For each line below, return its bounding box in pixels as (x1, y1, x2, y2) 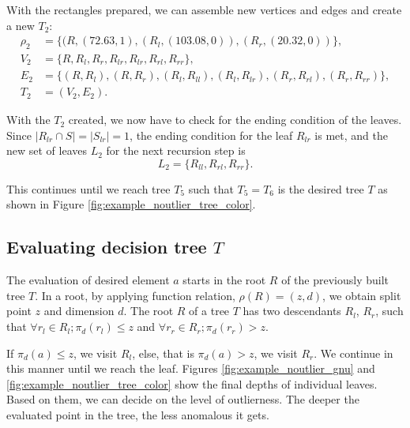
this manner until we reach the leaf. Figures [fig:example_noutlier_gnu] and (6, 360, 375, 377)
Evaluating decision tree (6, 235, 207, 259)
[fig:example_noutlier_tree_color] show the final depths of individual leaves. (6, 375, 378, 392)
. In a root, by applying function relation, (35, 287, 235, 303)
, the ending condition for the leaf (130, 126, 293, 143)
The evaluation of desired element (6, 272, 170, 288)
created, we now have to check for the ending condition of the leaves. (68, 111, 402, 128)
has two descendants (243, 302, 341, 319)
